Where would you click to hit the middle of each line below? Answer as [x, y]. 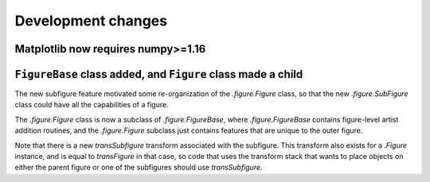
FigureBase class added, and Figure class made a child [159, 74]
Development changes [91, 21]
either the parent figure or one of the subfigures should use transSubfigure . [139, 168]
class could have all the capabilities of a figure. [92, 105]
